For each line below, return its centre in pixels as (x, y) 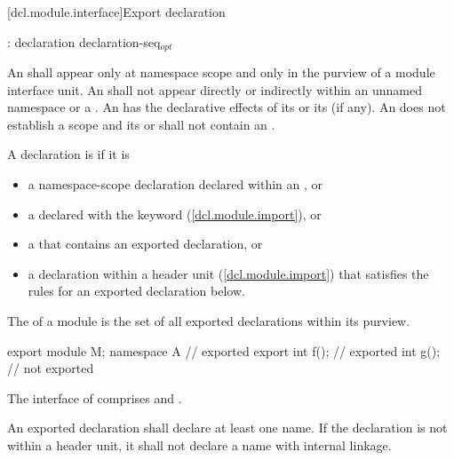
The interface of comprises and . (95, 397)
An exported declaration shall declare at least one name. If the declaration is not (227, 428)
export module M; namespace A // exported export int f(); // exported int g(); (224, 350)
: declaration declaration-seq (84, 41)
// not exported (51, 368)
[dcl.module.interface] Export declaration (116, 12)
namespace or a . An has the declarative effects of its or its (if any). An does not (227, 107)
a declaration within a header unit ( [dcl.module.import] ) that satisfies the (228, 273)
